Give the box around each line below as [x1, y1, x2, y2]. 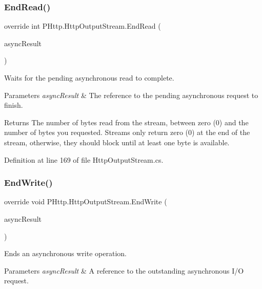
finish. [4, 100, 23, 110]
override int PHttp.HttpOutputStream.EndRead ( [4, 21, 161, 31]
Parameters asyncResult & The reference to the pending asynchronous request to [4, 89, 258, 100]
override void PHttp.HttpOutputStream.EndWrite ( [4, 196, 167, 207]
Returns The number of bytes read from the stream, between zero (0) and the [4, 117, 249, 127]
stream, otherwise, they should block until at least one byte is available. [4, 137, 230, 147]
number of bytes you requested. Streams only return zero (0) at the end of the [4, 127, 250, 138]
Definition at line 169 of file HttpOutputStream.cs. [4, 154, 164, 165]
